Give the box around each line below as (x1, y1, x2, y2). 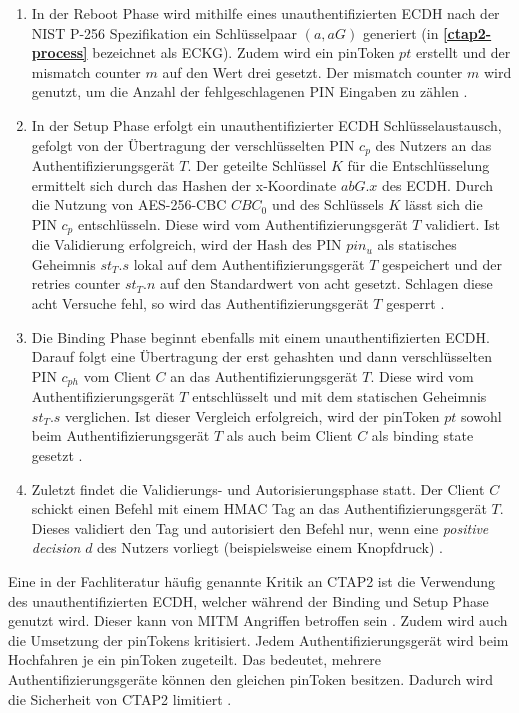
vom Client (83, 365, 151, 386)
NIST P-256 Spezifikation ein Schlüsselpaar (31, 22, 298, 43)
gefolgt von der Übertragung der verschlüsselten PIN (31, 134, 355, 155)
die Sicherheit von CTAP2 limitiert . (8, 688, 232, 709)
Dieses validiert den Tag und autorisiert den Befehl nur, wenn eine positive (31, 517, 489, 538)
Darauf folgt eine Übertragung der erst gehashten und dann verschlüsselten (31, 346, 492, 367)
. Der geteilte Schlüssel (187, 155, 327, 176)
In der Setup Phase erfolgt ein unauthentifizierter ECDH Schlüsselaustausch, (31, 114, 502, 135)
